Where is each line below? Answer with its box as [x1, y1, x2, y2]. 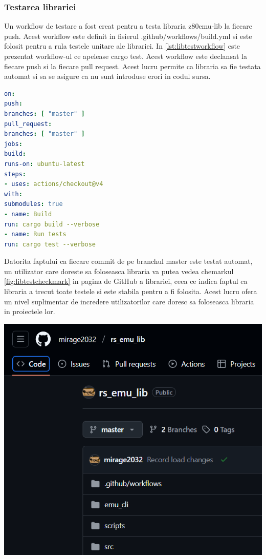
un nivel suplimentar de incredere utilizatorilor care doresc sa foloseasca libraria [4, 296, 254, 306]
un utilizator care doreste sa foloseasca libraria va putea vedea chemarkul [4, 265, 234, 276]
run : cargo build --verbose [4, 220, 100, 228]
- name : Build [4, 210, 52, 218]
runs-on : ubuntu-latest [4, 160, 85, 168]
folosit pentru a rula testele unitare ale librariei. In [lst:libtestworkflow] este [4, 40, 240, 51]
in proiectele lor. [4, 306, 55, 317]
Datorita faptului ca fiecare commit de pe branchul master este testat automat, [4, 256, 253, 266]
